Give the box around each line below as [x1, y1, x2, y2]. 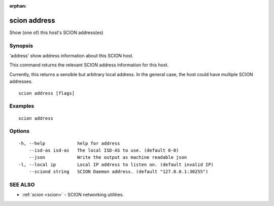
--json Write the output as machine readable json [28, 155, 187, 160]
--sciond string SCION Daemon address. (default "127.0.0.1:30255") [28, 169, 209, 175]
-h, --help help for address [18, 140, 120, 146]
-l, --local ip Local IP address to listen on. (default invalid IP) [18, 161, 214, 167]
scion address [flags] [18, 90, 75, 96]
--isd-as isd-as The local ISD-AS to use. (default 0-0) [28, 147, 179, 153]
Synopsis [9, 42, 33, 49]
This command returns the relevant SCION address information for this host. [9, 62, 169, 68]
